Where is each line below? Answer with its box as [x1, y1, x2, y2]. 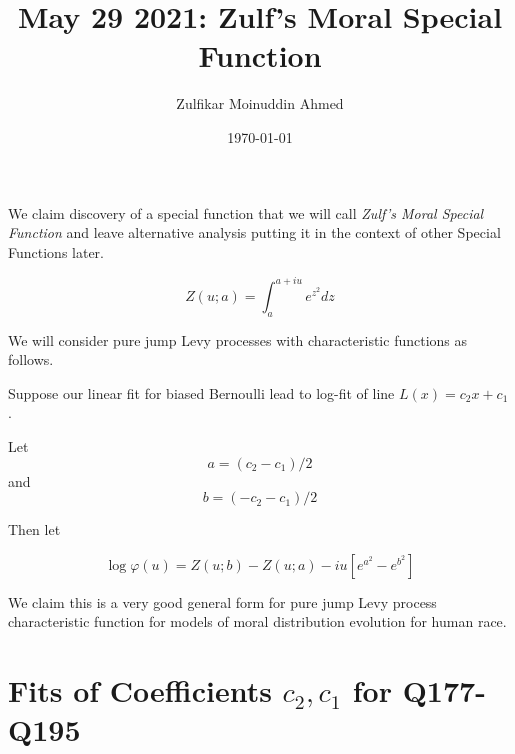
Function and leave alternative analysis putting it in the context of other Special [8, 222, 501, 243]
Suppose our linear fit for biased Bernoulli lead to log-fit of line [8, 382, 395, 403]
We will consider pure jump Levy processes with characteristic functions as [8, 329, 468, 350]
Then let [8, 519, 61, 540]
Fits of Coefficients [8, 670, 272, 711]
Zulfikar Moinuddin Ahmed [176, 93, 344, 114]
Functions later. [8, 241, 104, 262]
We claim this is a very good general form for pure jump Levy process [8, 591, 437, 612]
